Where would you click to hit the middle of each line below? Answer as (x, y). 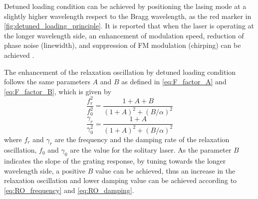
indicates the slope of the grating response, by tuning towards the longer (115, 161)
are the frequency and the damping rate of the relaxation (142, 139)
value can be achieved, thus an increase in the (165, 170)
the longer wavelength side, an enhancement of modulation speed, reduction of (124, 35)
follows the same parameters (47, 82)
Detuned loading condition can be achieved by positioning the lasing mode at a (125, 6)
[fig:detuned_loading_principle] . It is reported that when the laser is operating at (129, 26)
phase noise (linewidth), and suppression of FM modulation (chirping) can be (123, 45)
